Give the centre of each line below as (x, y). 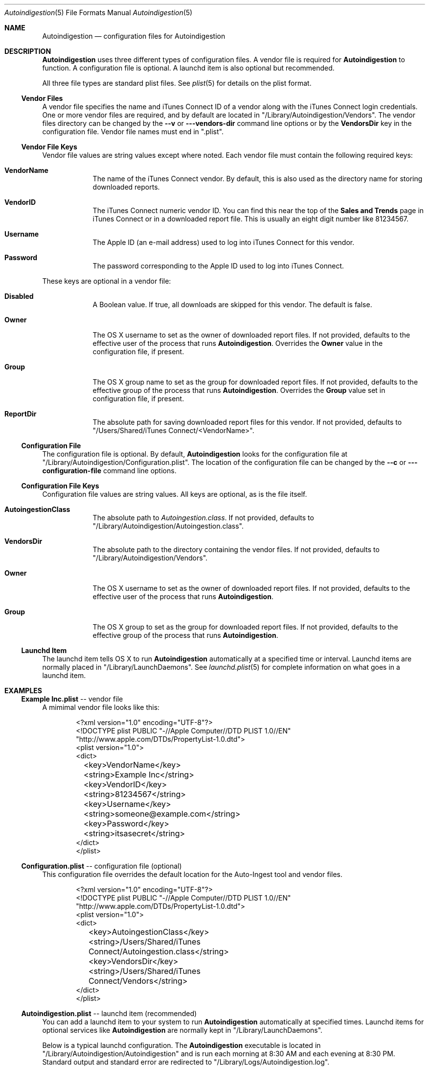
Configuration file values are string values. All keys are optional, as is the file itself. (175, 494)
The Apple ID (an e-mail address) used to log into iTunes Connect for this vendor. (224, 242)
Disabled (19, 296)
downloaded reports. (126, 187)
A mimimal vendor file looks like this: (101, 707)
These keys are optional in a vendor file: (107, 281)
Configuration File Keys (60, 486)
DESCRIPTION (28, 51)
